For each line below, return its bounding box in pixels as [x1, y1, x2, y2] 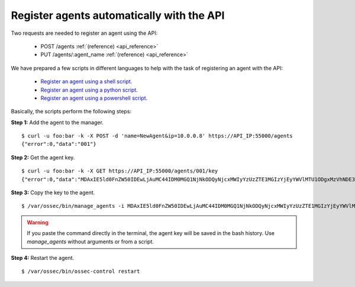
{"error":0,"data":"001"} [21, 141, 97, 148]
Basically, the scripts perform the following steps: [11, 108, 132, 115]
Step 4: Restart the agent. [11, 254, 75, 261]
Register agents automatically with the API [11, 9, 225, 22]
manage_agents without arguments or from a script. [27, 238, 154, 245]
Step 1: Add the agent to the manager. [11, 119, 104, 126]
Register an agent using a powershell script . [40, 94, 148, 102]
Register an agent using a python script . [40, 86, 138, 93]
